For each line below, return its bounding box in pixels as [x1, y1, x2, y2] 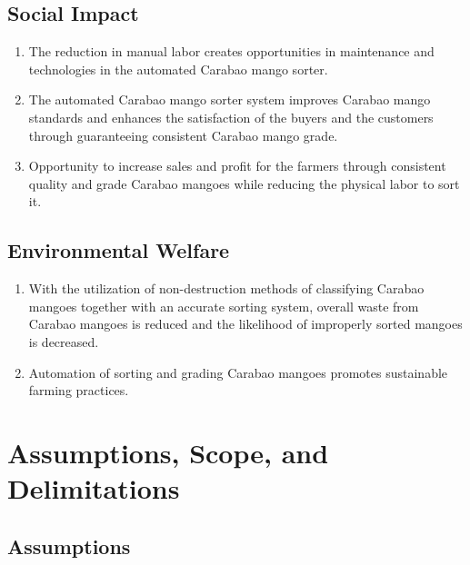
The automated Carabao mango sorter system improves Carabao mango [28, 90, 431, 109]
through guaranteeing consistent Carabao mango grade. [28, 125, 338, 144]
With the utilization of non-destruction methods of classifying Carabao [28, 279, 425, 298]
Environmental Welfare [7, 236, 230, 264]
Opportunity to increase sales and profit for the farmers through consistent [28, 156, 446, 175]
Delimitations [7, 470, 180, 507]
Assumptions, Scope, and [7, 433, 329, 471]
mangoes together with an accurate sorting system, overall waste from [28, 296, 419, 315]
